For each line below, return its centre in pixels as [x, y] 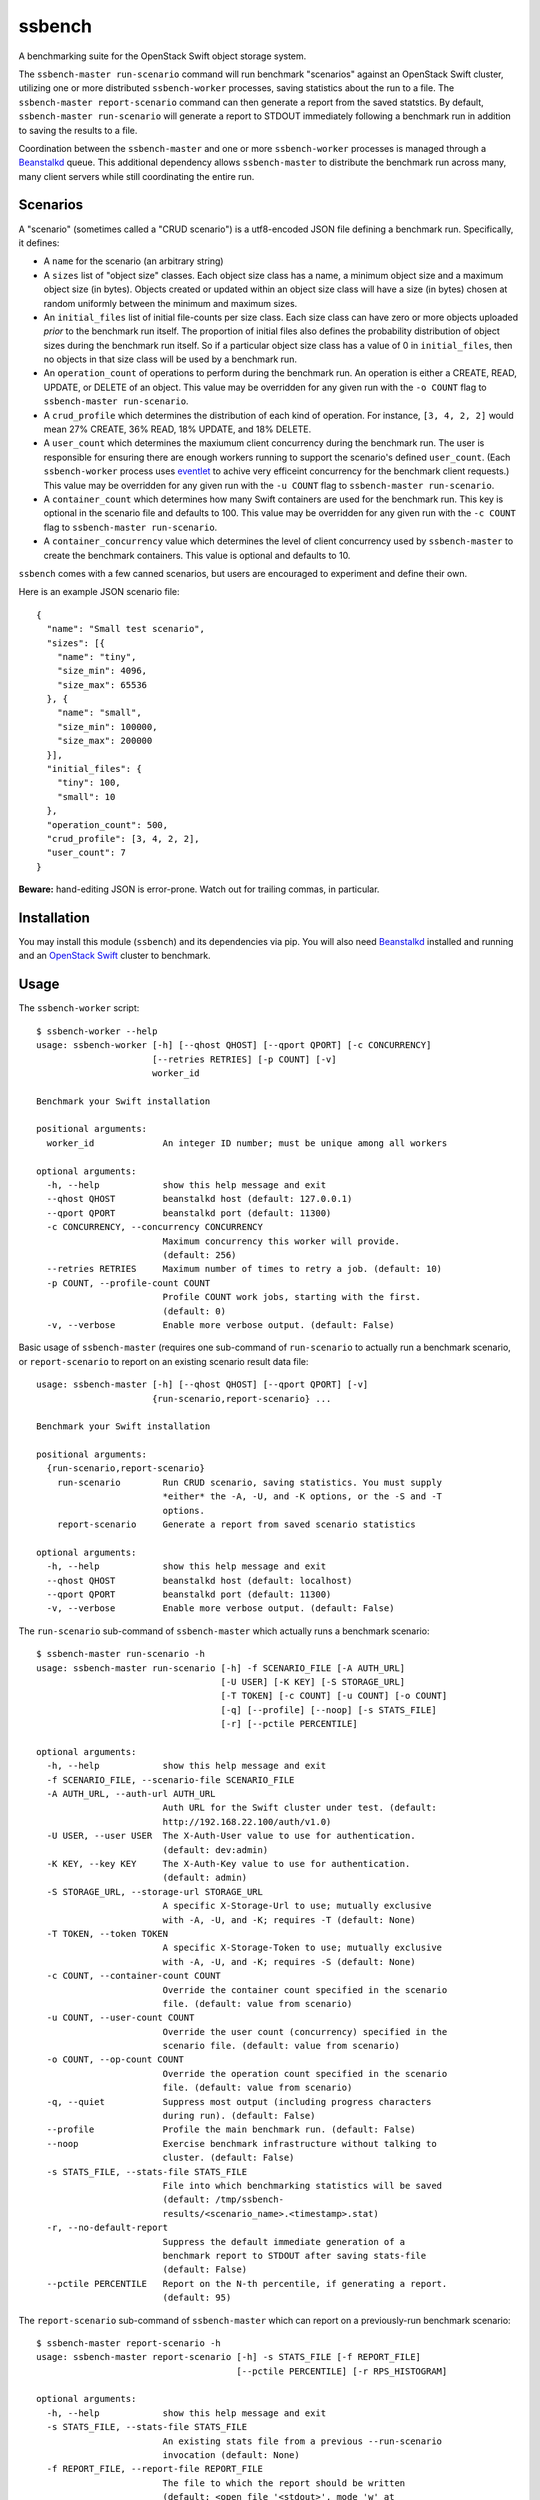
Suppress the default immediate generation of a [284, 2241]
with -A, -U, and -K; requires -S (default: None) [289, 1961]
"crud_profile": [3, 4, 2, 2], [123, 838]
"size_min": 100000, [107, 726]
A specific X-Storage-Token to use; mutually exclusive [302, 1948]
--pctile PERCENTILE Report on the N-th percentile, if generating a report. [247, 2283]
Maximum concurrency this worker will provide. [281, 1241]
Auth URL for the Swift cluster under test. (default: [299, 1808]
